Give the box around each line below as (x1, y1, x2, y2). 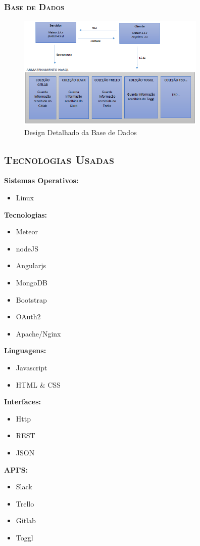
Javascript (16, 362, 47, 372)
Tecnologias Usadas (4, 151, 114, 167)
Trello (16, 498, 34, 509)
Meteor (16, 226, 38, 237)
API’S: (4, 464, 28, 475)
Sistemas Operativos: (4, 175, 79, 186)
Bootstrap (16, 294, 47, 305)
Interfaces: (4, 396, 41, 407)
